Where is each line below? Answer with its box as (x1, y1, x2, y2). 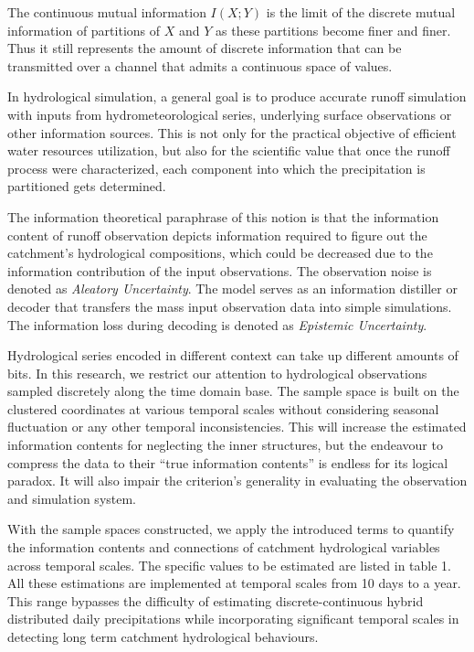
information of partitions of (7, 20, 161, 39)
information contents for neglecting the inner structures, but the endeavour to (7, 435, 443, 454)
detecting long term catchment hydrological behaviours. (7, 627, 319, 646)
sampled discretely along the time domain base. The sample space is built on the (7, 381, 459, 401)
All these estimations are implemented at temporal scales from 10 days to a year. (7, 573, 461, 593)
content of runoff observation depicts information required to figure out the (7, 225, 427, 244)
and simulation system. (7, 488, 137, 508)
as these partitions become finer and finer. (216, 20, 451, 39)
